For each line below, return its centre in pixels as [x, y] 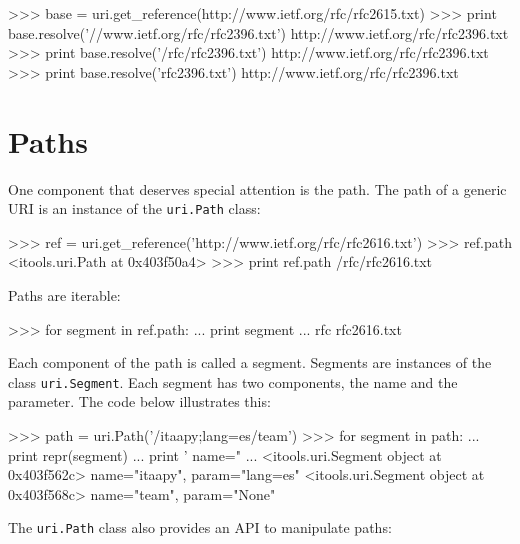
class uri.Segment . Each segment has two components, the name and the [233, 381]
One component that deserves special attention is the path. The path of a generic [257, 188]
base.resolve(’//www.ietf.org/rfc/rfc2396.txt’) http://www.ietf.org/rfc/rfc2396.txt [258, 32]
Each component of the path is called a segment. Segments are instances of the [250, 362]
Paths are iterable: [64, 294]
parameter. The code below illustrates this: [139, 401]
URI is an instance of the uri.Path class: [134, 208]
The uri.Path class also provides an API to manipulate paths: [200, 527]
